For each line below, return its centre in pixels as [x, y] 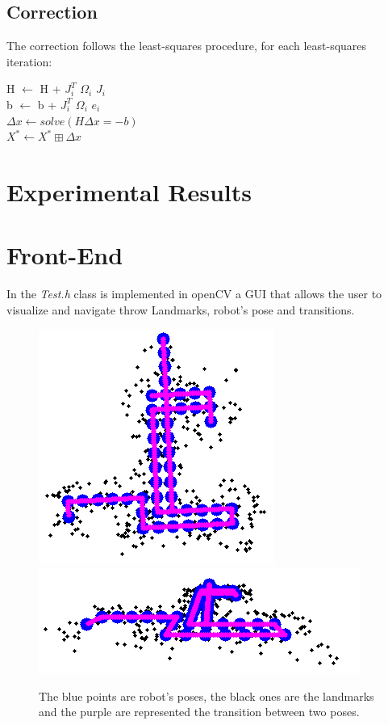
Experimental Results [129, 191]
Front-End [65, 255]
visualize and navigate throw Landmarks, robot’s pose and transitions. [181, 309]
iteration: [29, 61]
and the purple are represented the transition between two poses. [199, 712]
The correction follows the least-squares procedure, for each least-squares [187, 46]
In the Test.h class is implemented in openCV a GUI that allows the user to [194, 294]
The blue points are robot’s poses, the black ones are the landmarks [207, 695]
